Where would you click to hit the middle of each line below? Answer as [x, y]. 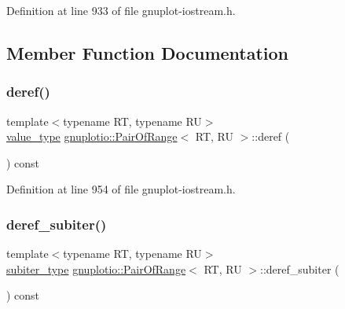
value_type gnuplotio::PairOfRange [92, 136]
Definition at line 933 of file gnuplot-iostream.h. [121, 10]
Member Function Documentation [148, 52]
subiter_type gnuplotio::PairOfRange [96, 269]
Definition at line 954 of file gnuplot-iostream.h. [121, 189]
